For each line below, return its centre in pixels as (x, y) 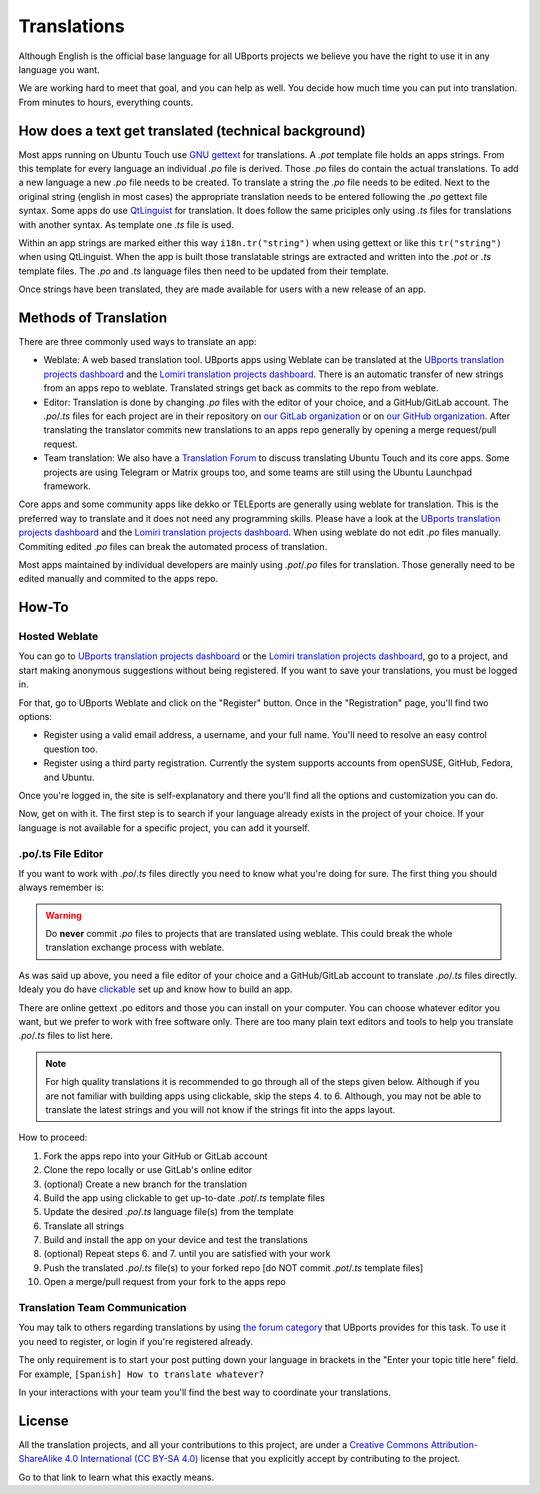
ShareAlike (40, 1459)
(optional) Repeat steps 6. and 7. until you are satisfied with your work (187, 1254)
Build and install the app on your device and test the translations (176, 1240)
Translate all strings (84, 1226)
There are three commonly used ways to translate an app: (137, 342)
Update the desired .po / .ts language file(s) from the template (168, 1212)
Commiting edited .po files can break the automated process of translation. (173, 546)
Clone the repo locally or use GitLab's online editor (148, 1170)
